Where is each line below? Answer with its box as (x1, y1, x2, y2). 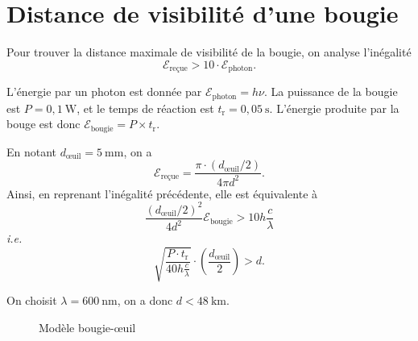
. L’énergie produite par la (269, 99, 399, 116)
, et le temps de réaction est (77, 99, 214, 116)
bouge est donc (6, 115, 81, 132)
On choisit (6, 292, 57, 309)
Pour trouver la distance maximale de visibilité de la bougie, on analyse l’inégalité (6, 44, 412, 60)
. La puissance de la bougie (263, 83, 398, 100)
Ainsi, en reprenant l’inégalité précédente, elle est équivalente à (6, 185, 318, 202)
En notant (6, 143, 57, 160)
